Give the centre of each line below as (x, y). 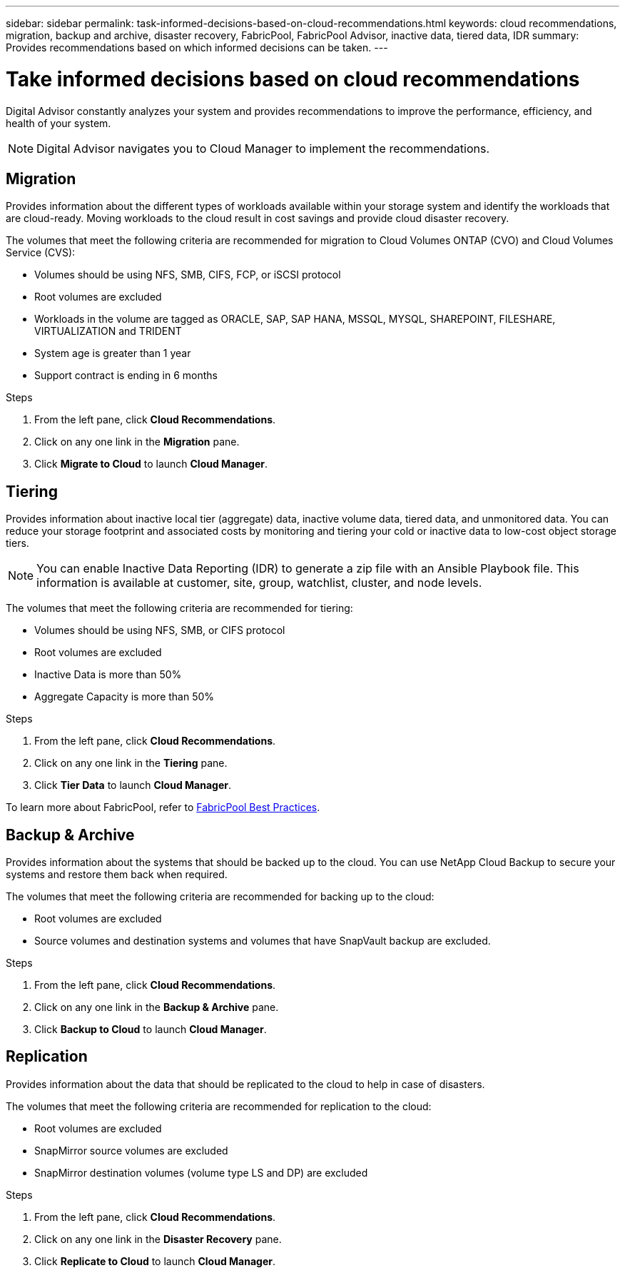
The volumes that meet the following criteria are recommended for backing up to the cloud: (220, 897)
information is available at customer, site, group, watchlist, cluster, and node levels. (259, 583)
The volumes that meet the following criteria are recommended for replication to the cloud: (219, 1106)
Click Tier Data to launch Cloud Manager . (133, 785)
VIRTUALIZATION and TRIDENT (108, 331)
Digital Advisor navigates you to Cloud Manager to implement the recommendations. (263, 148)
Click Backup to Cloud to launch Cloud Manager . (151, 1030)
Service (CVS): (41, 253)
